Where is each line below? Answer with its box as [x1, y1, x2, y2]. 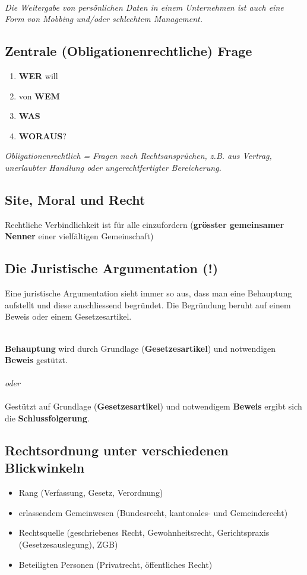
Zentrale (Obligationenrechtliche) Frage [5, 42, 252, 60]
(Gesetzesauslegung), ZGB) [18, 538, 118, 551]
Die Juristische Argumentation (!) [5, 259, 219, 277]
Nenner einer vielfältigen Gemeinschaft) [5, 230, 154, 242]
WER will [18, 69, 58, 82]
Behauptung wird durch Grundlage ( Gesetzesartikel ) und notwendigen [5, 342, 276, 354]
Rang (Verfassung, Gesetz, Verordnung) [18, 486, 163, 499]
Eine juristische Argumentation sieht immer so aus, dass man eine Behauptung [5, 287, 292, 299]
